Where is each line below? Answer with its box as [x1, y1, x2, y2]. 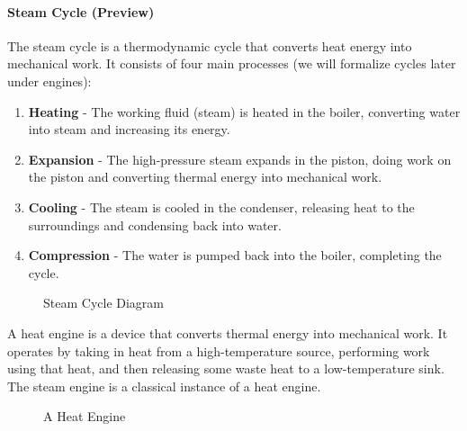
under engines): [7, 71, 92, 90]
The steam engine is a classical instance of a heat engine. [7, 376, 321, 395]
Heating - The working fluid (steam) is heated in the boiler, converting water [28, 102, 461, 121]
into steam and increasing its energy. [28, 120, 230, 139]
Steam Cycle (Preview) [7, 2, 155, 21]
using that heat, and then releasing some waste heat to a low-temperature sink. [7, 359, 445, 378]
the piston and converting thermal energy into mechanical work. [28, 167, 382, 186]
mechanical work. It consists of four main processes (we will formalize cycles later [7, 54, 456, 73]
